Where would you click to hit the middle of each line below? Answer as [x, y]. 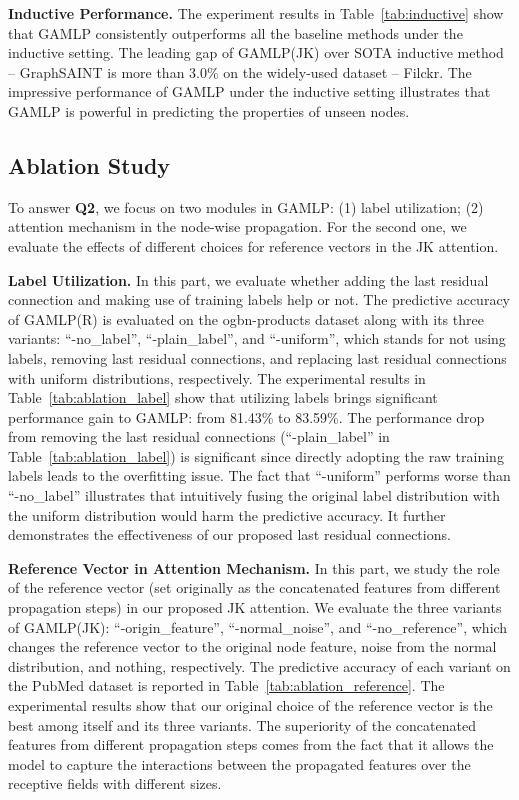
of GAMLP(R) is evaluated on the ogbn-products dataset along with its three [246, 318]
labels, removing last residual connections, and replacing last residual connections [257, 357]
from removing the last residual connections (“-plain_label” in [199, 436]
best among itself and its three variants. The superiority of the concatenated [242, 724]
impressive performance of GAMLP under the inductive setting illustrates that [249, 91]
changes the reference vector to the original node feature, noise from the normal [252, 646]
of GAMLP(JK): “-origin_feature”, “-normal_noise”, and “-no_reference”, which [258, 626]
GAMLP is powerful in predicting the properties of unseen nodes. [209, 110]
